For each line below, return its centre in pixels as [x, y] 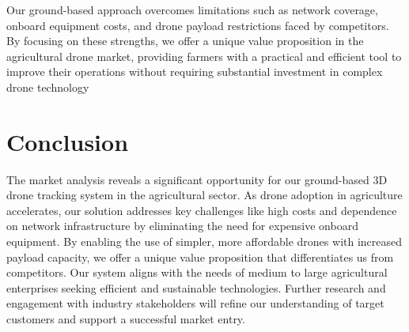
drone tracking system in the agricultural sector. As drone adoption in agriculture [204, 195]
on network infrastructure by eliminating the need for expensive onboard [182, 226]
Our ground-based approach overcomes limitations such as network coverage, [192, 9]
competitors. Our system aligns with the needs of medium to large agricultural [197, 272]
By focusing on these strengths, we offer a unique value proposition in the [185, 41]
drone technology [48, 87]
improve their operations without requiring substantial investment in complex [195, 72]
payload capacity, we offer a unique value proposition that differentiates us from [200, 257]
